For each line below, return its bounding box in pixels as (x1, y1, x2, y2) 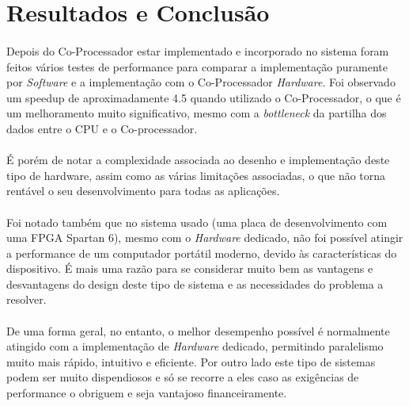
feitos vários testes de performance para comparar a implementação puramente (6, 58, 388, 75)
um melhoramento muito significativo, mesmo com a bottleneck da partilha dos (6, 105, 387, 121)
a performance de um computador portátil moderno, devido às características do (6, 244, 397, 261)
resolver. (6, 291, 47, 308)
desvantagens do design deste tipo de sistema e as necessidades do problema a (6, 275, 384, 292)
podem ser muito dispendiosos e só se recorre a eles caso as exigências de (6, 369, 359, 385)
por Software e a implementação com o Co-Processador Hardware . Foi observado (6, 74, 396, 90)
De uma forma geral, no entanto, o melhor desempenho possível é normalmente (6, 322, 390, 339)
